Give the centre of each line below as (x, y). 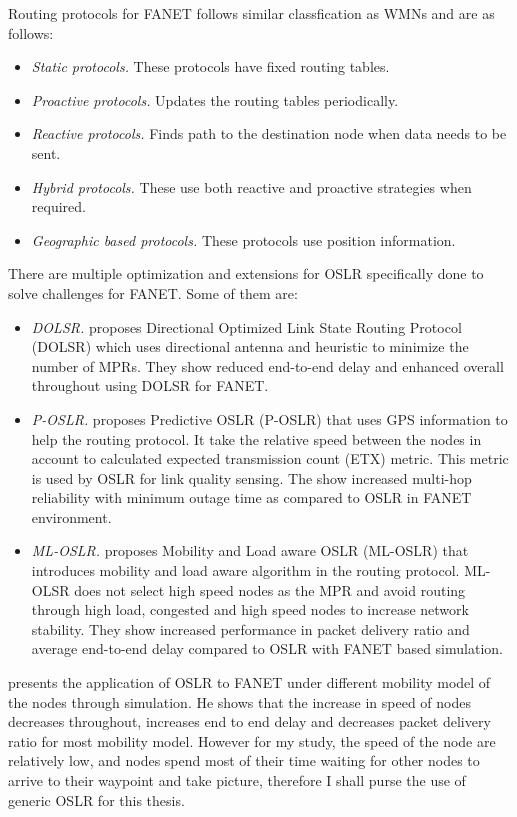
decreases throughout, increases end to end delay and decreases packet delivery (249, 721)
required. (58, 206)
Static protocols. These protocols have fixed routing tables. (210, 66)
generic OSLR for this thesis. (96, 799)
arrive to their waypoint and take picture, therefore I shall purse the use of (237, 780)
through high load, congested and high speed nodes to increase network (250, 609)
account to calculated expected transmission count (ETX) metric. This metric (270, 458)
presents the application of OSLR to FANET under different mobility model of (249, 682)
